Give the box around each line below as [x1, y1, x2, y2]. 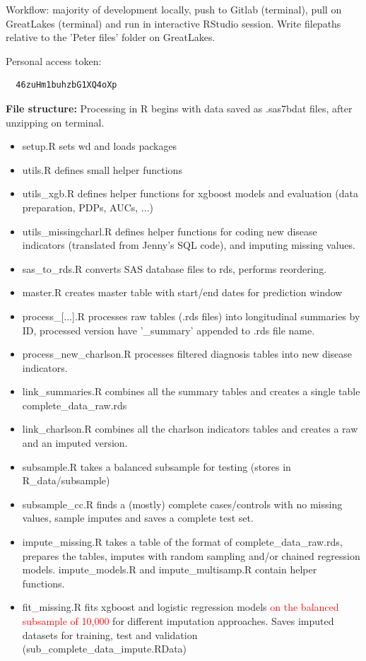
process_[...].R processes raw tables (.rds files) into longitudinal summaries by [22, 308, 360, 323]
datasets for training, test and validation [22, 627, 198, 642]
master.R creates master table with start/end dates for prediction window [22, 285, 343, 300]
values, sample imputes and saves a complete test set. [22, 510, 254, 525]
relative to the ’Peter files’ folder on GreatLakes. [6, 30, 216, 45]
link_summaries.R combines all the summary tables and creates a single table [22, 384, 360, 399]
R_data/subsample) [22, 473, 110, 488]
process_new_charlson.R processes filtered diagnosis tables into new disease [22, 346, 353, 361]
